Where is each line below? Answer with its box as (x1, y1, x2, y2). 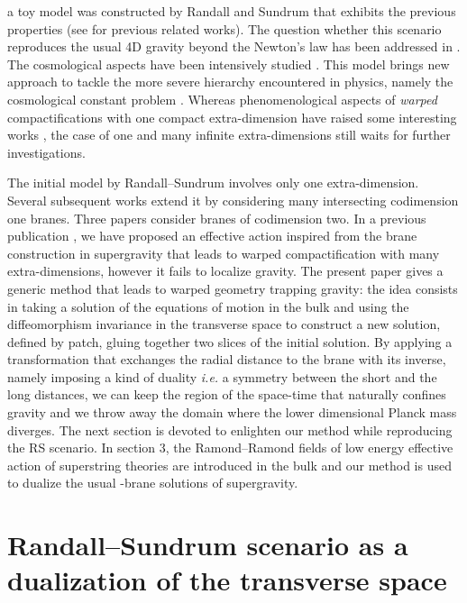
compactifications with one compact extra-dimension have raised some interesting (7, 107, 457, 126)
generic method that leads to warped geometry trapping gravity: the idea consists (7, 279, 458, 297)
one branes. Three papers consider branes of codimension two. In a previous (7, 208, 426, 227)
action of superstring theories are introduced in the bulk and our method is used (7, 455, 452, 474)
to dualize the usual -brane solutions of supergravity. (7, 473, 298, 492)
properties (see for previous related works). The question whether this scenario (7, 19, 442, 38)
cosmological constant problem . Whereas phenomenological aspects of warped (7, 89, 437, 108)
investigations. (7, 142, 86, 161)
